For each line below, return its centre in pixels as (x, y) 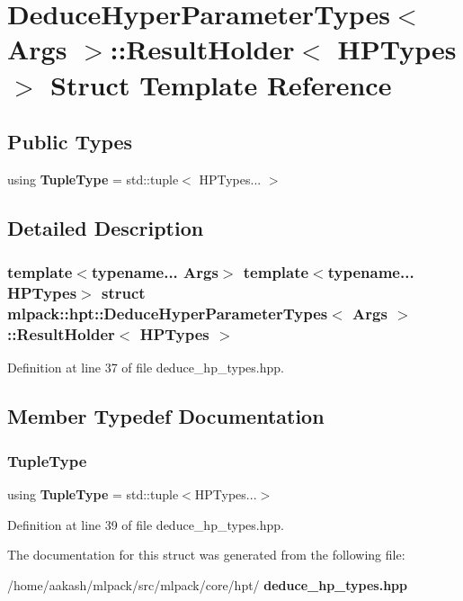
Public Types (70, 142)
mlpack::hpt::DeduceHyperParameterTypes (168, 314)
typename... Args (155, 272)
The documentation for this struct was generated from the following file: (206, 555)
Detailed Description (106, 227)
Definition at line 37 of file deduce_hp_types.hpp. (146, 368)
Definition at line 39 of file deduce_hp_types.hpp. (146, 524)
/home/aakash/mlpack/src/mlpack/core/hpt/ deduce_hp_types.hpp (207, 584)
